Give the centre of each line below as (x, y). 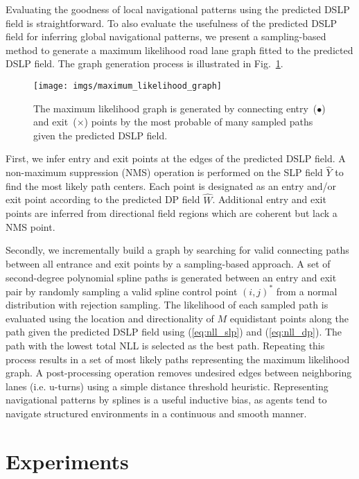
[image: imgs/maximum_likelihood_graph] (128, 86)
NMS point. (30, 226)
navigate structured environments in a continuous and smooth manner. (156, 413)
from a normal (307, 291)
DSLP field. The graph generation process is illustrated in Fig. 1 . (145, 63)
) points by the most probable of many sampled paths (199, 122)
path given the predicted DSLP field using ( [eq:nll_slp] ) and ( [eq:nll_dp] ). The (174, 332)
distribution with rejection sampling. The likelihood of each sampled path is (167, 305)
